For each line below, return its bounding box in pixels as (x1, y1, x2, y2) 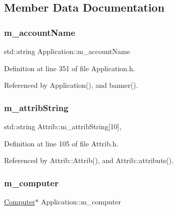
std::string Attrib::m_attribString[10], (4, 121, 122, 131)
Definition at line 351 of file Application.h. (4, 63, 135, 73)
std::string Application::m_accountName (4, 46, 130, 56)
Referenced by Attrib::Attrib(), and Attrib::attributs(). (4, 155, 174, 166)
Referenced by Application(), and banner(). (4, 80, 138, 90)
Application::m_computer (41, 196, 121, 206)
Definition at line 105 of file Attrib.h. (4, 138, 119, 148)
